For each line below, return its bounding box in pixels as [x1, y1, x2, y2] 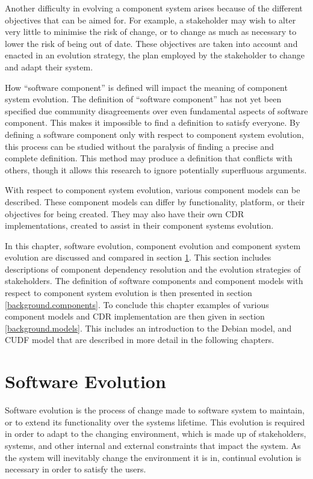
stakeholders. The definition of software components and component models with [5, 274, 303, 287]
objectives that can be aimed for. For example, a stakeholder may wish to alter [5, 13, 296, 26]
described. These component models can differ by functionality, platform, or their [5, 195, 305, 208]
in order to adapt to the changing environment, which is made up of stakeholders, [5, 427, 306, 440]
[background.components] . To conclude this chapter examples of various [5, 298, 269, 311]
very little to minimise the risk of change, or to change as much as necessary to [5, 25, 297, 38]
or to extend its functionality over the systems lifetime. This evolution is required [5, 415, 305, 428]
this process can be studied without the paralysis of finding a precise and [5, 140, 274, 152]
